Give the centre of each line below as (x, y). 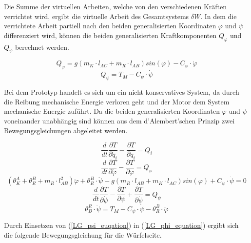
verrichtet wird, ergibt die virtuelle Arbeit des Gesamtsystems (97, 16)
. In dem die (219, 16)
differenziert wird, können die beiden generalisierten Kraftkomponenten (110, 35)
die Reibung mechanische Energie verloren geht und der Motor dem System (117, 101)
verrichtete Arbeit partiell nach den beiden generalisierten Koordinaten (110, 26)
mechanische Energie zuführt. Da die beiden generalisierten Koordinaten (112, 111)
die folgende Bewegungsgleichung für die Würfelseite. (83, 234)
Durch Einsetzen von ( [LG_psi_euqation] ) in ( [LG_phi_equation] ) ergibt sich (121, 225)
